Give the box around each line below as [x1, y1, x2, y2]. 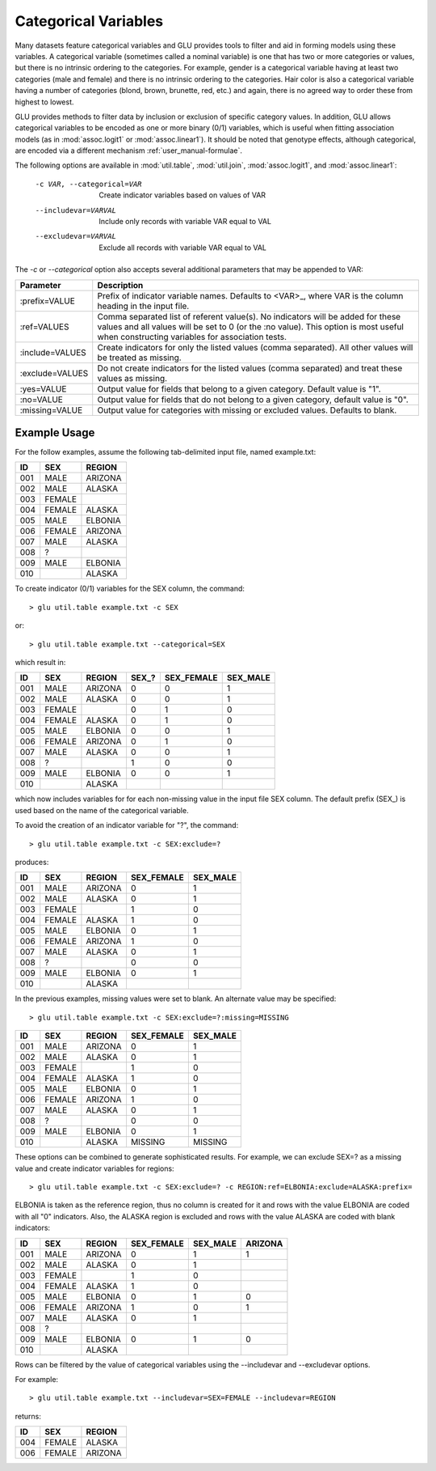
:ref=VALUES [19, 320, 69, 332]
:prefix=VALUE [19, 295, 76, 307]
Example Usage [15, 426, 95, 439]
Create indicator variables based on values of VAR [99, 190, 266, 200]
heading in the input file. [97, 300, 190, 312]
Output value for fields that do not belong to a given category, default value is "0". [97, 393, 409, 405]
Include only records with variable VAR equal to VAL [99, 217, 272, 227]
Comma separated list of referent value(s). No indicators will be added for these [97, 311, 401, 322]
